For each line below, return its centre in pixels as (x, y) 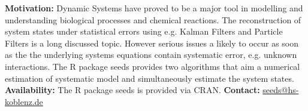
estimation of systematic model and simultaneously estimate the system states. (150, 78)
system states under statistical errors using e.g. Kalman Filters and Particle (144, 31)
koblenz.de (24, 101)
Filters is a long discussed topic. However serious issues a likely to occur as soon (152, 43)
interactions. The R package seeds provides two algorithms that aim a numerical (153, 66)
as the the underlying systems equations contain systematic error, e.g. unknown (151, 55)
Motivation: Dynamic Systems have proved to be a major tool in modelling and (154, 8)
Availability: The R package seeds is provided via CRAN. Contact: (132, 90)
